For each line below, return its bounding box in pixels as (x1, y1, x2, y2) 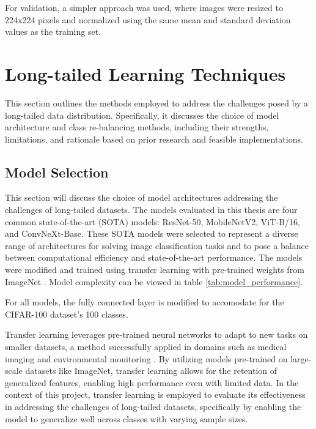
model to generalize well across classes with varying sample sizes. (5, 412, 248, 425)
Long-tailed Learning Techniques (5, 61, 286, 86)
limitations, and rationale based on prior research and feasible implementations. (5, 132, 303, 145)
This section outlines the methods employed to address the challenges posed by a (5, 96, 309, 109)
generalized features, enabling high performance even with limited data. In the (5, 376, 299, 389)
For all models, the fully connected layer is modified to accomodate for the (5, 296, 284, 308)
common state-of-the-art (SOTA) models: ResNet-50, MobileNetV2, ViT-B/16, (5, 215, 300, 228)
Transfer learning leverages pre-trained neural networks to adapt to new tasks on (5, 328, 308, 341)
